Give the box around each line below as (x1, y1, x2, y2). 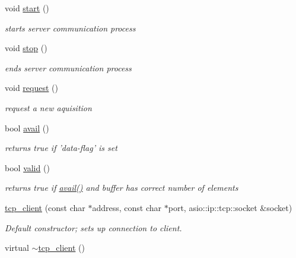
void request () (5, 81, 58, 94)
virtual (5, 241, 29, 254)
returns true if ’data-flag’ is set (5, 141, 117, 154)
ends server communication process (5, 61, 132, 74)
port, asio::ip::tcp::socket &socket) (168, 201, 292, 213)
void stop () (5, 42, 47, 54)
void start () (5, 2, 49, 14)
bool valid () (5, 161, 50, 174)
